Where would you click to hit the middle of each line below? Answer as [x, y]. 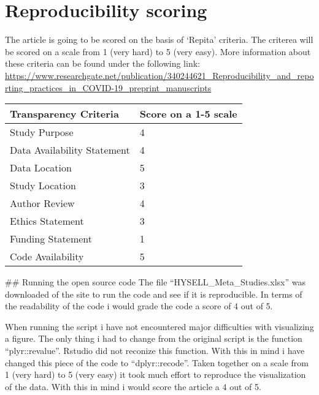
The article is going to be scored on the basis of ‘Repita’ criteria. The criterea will [159, 39]
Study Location [43, 186]
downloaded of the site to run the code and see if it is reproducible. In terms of [154, 294]
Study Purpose [42, 132]
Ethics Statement [47, 221]
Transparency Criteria [64, 114]
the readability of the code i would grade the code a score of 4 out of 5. [139, 306]
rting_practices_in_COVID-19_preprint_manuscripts [108, 87]
